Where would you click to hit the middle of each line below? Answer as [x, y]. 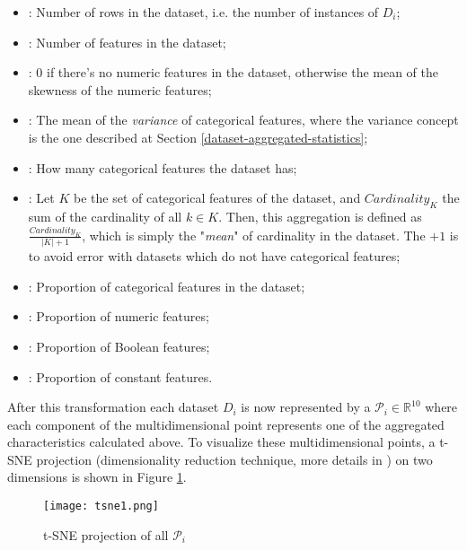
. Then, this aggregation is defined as [320, 216]
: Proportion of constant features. [120, 376]
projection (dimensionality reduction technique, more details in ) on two [234, 459]
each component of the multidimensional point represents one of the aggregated [226, 424]
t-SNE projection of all [106, 534]
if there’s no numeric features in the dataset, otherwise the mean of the [243, 72]
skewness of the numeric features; [120, 89]
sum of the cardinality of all [105, 216]
